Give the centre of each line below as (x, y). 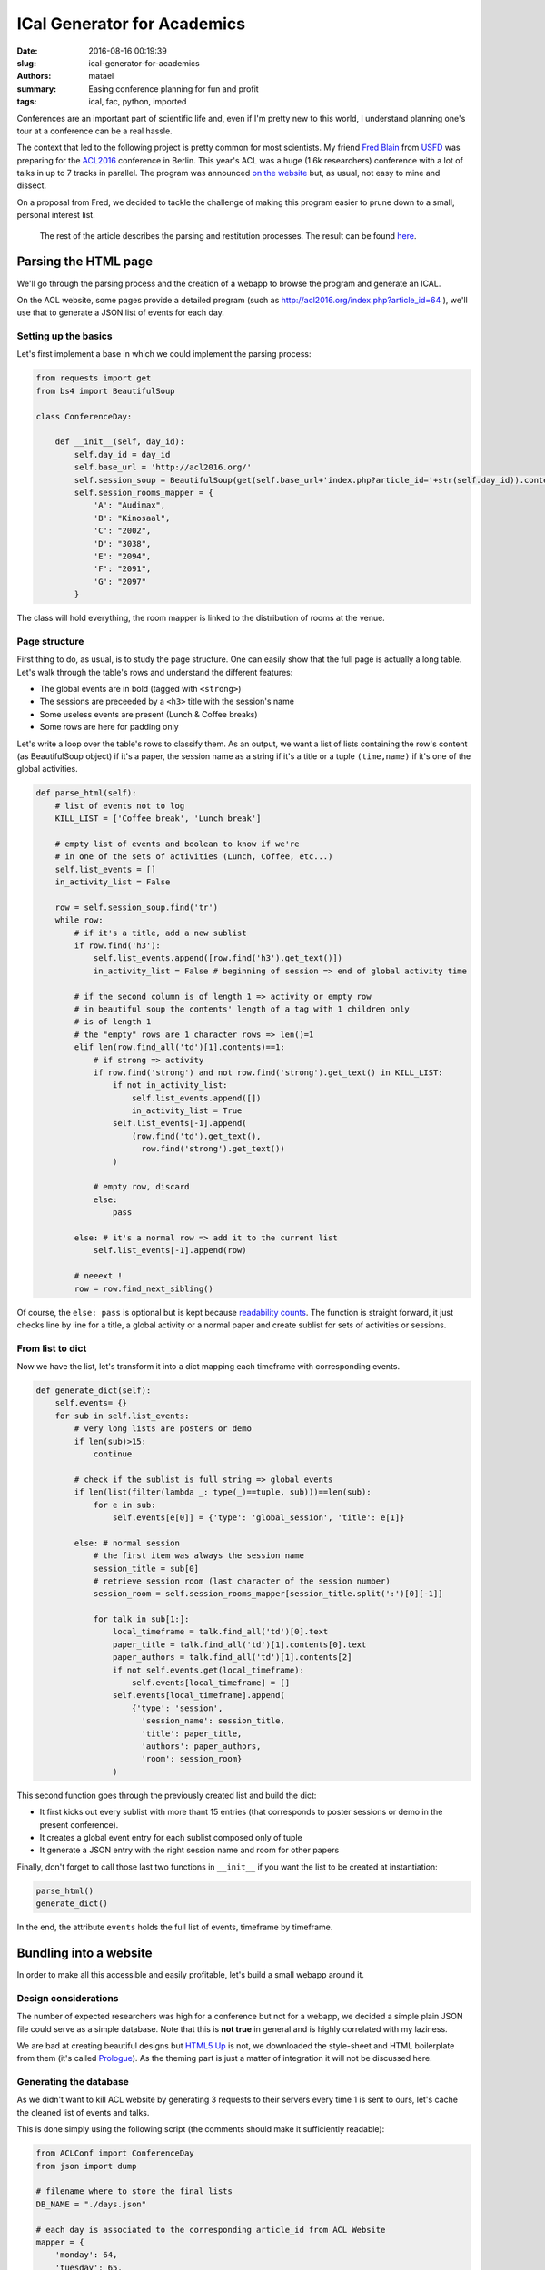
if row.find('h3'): (117, 946)
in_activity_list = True (187, 1111)
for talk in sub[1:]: (141, 1619)
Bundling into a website (85, 1953)
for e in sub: (124, 1505)
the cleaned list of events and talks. (83, 2112)
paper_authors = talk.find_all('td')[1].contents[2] (232, 1658)
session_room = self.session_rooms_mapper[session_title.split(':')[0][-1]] (268, 1594)
